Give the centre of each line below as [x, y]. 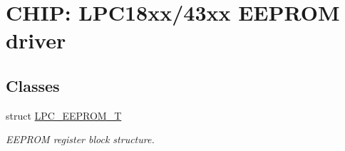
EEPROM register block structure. [80, 139]
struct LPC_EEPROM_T [64, 115]
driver [36, 40]
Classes [33, 85]
